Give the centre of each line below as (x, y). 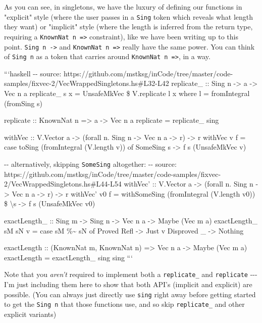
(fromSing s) (23, 103)
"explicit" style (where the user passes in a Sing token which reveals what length (129, 16)
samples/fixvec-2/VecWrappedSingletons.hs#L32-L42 (87, 83)
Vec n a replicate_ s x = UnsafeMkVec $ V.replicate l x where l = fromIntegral (127, 93)
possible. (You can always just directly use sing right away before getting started (130, 294)
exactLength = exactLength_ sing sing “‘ (68, 257)
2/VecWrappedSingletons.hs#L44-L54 (63, 184)
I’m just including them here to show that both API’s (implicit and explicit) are (128, 284)
